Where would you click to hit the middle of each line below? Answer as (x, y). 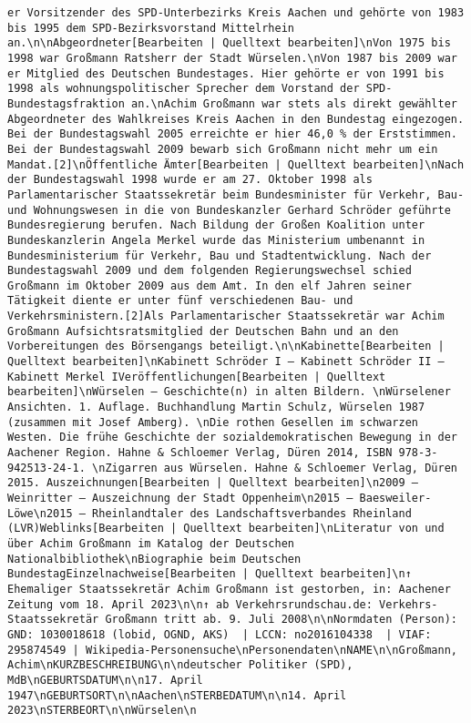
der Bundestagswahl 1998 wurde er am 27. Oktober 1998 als (190, 180)
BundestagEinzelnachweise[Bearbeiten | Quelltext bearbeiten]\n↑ (210, 574)
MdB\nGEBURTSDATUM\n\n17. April (105, 680)
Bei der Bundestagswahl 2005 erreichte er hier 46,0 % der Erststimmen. (232, 134)
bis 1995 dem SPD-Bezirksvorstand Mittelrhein (151, 28)
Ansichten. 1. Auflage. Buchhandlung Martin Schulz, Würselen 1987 (216, 407)
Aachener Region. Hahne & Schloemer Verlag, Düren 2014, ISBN (200, 453)
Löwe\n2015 (40, 513)
